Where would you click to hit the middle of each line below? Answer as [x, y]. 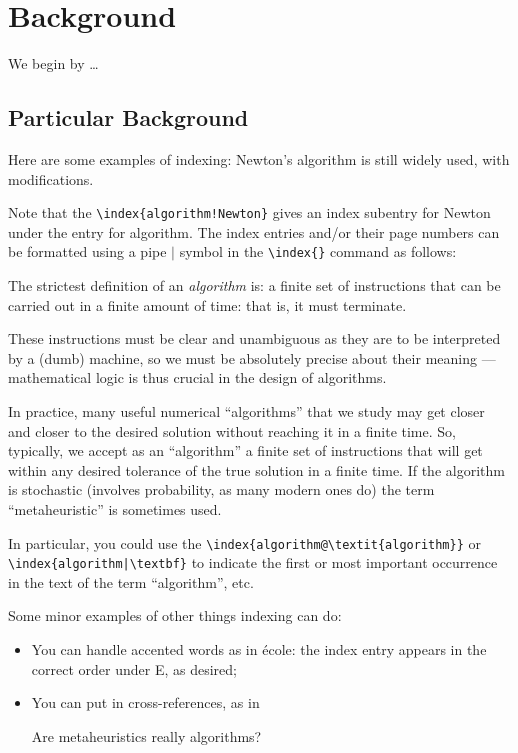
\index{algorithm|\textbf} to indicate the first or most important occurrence [253, 562]
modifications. [51, 178]
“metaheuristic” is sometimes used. [115, 508]
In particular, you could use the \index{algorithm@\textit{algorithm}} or [244, 542]
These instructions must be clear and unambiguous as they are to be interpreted [254, 338]
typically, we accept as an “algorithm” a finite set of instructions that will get [245, 450]
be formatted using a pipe [87, 251]
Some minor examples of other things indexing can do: [175, 615]
